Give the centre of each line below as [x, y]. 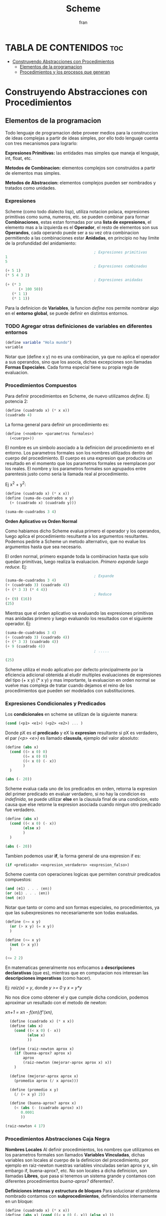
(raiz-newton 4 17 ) [25, 1126]
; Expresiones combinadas [121, 266]
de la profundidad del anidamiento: [41, 243]
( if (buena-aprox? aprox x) [43, 1053]
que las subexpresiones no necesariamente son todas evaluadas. [72, 913]
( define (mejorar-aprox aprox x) [44, 1076]
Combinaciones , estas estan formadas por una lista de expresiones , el [78, 222]
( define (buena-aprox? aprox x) [43, 1103]
